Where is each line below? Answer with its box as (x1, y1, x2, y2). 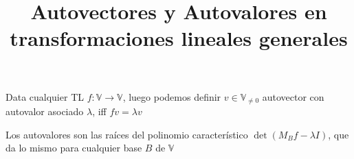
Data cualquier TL (5, 89, 84, 103)
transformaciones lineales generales (10, 24, 348, 52)
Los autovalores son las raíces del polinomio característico (5, 127, 248, 141)
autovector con (262, 89, 324, 103)
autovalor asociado (5, 104, 84, 119)
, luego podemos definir (122, 89, 221, 103)
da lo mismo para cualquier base (5, 140, 142, 155)
